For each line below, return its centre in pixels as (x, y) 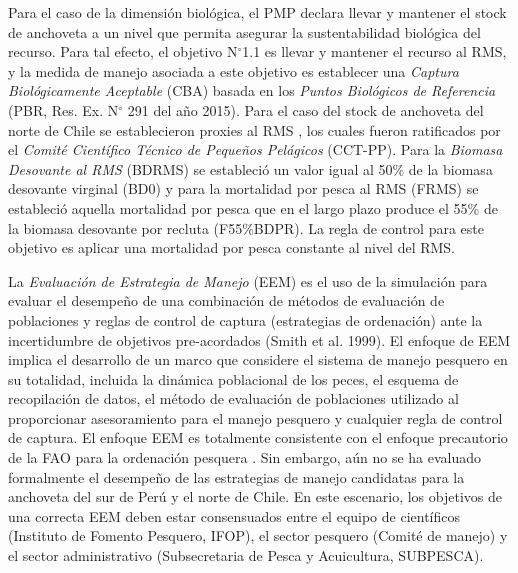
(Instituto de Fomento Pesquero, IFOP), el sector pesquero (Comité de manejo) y (258, 535)
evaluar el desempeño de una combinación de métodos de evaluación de (226, 300)
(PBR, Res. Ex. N (63, 109)
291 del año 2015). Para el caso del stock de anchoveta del (305, 109)
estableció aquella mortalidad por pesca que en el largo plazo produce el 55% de (253, 207)
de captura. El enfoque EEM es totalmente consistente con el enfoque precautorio (258, 437)
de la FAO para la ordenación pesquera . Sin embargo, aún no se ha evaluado (245, 457)
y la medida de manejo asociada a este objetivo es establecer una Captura (233, 70)
